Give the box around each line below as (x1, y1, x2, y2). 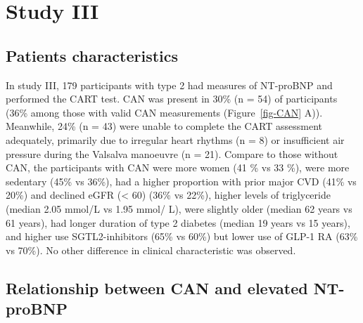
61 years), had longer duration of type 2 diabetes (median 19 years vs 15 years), (6, 215, 350, 230)
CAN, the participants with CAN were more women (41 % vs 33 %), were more (6, 160, 350, 175)
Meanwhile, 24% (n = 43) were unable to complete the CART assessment (6, 119, 323, 133)
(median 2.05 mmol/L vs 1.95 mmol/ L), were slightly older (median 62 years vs (6, 201, 352, 216)
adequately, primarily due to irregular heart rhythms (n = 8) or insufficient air (6, 132, 345, 147)
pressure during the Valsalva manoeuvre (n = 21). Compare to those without (6, 146, 338, 161)
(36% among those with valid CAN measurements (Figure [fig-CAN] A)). (6, 105, 323, 119)
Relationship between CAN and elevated (6, 277, 308, 298)
